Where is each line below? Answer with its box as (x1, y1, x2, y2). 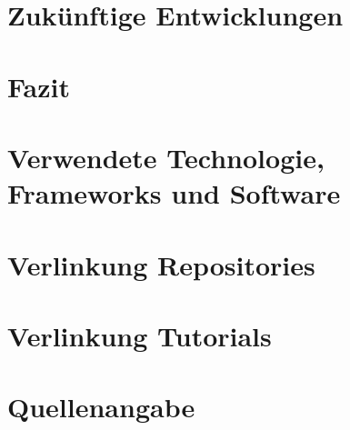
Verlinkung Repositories (7, 245, 315, 283)
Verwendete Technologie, (7, 138, 325, 175)
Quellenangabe (7, 388, 195, 425)
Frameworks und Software (7, 175, 341, 212)
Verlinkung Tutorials (7, 316, 272, 354)
